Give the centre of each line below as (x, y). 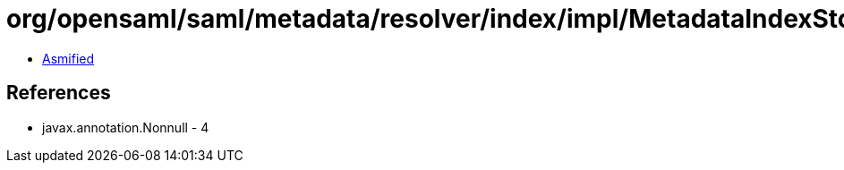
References (59, 93)
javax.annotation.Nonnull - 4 (126, 127)
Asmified (68, 58)
